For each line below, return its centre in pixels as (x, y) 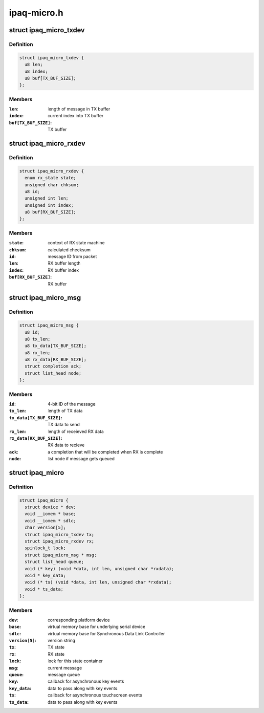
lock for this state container (75, 661)
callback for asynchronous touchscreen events (95, 695)
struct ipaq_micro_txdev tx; (60, 534)
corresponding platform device (79, 620)
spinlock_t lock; (45, 548)
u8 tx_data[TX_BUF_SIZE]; (55, 346)
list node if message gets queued (81, 459)
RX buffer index (63, 270)
